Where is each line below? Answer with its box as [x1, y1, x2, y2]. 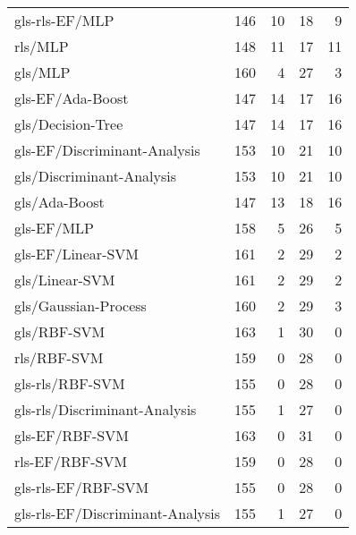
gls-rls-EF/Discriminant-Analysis [14, 503, 221, 523]
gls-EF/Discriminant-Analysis [14, 140, 200, 160]
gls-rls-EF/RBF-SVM [14, 477, 149, 497]
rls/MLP [14, 36, 69, 56]
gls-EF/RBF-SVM [14, 425, 129, 446]
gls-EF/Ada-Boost [14, 88, 129, 108]
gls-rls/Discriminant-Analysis [14, 399, 197, 420]
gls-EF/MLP [14, 217, 94, 238]
